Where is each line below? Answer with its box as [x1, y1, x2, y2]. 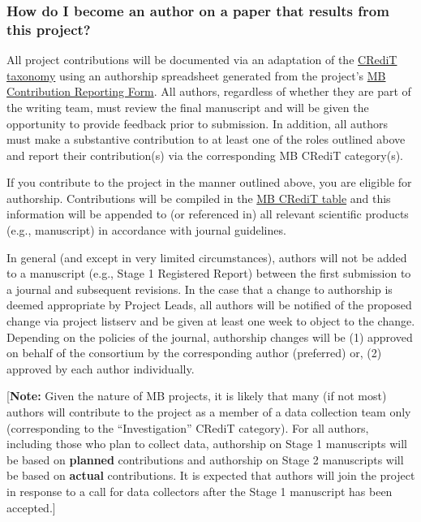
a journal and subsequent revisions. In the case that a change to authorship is [6, 280, 393, 297]
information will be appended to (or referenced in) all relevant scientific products [6, 205, 409, 222]
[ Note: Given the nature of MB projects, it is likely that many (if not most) [6, 387, 387, 404]
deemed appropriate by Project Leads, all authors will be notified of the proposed [6, 296, 412, 313]
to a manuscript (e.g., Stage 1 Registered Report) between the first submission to [6, 265, 411, 282]
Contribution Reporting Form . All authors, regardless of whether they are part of [6, 83, 411, 100]
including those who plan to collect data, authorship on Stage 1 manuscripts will [6, 435, 407, 452]
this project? [6, 19, 91, 39]
